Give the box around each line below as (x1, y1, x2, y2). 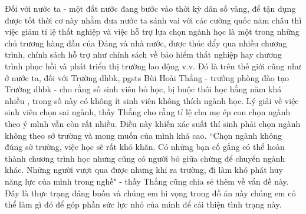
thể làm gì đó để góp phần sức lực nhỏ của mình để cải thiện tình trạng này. (5, 198, 282, 210)
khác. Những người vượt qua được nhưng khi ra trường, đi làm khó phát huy (5, 163, 283, 176)
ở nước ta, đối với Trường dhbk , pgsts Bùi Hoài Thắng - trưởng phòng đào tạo (5, 71, 289, 83)
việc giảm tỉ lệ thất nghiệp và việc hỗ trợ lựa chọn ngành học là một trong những (5, 25, 300, 38)
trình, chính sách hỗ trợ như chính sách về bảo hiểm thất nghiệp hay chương (5, 48, 282, 61)
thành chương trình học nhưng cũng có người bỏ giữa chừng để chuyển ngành (5, 152, 285, 164)
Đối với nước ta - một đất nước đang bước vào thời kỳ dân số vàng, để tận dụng (5, 2, 296, 14)
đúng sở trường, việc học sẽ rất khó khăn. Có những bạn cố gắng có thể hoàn (5, 141, 285, 153)
